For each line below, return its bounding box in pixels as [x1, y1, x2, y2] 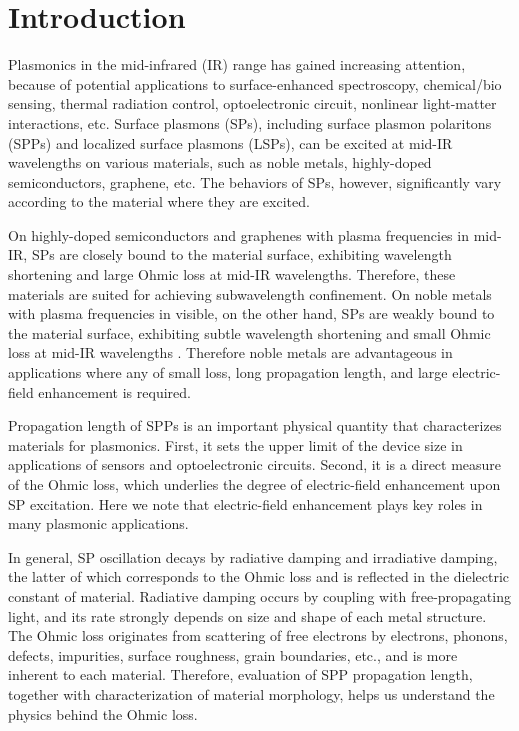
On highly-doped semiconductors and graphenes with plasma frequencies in [8, 224, 469, 245]
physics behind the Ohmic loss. [8, 703, 198, 724]
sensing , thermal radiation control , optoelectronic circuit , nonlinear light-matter [8, 93, 497, 114]
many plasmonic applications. [8, 513, 189, 534]
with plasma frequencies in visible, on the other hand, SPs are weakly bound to [8, 303, 495, 324]
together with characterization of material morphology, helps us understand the [8, 683, 495, 704]
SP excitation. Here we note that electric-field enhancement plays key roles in [8, 493, 483, 514]
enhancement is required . [38, 381, 191, 402]
